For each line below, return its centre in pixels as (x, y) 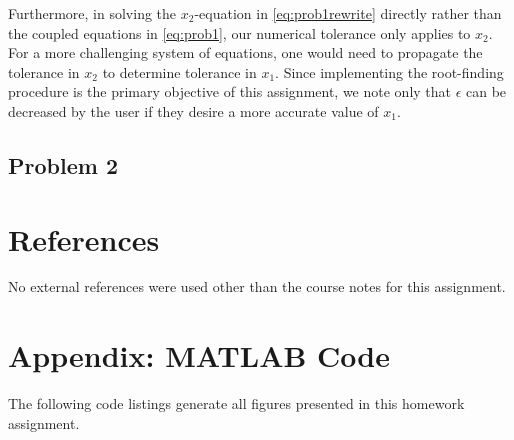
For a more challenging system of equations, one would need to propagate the (245, 52)
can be (486, 91)
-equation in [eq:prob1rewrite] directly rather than (348, 13)
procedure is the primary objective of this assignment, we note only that (230, 91)
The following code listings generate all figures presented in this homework (236, 403)
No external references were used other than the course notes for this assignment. (257, 286)
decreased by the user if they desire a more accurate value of (193, 110)
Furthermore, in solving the (92, 13)
